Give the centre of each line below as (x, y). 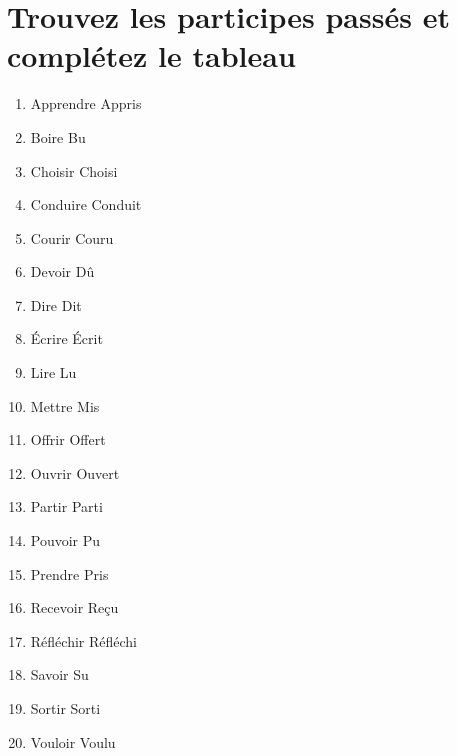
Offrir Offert (68, 439)
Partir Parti (66, 506)
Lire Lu (53, 372)
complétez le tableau (151, 55)
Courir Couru (72, 237)
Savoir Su (59, 674)
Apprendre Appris (86, 103)
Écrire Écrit (66, 338)
